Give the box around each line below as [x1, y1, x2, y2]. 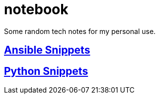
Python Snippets [4, 65, 88, 77]
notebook [4, 1, 69, 18]
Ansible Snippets [4, 44, 90, 57]
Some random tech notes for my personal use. [4, 27, 156, 35]
